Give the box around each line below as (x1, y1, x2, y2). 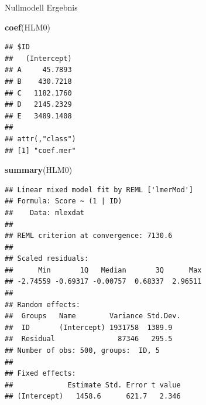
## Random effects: (5, 300, 80, 309)
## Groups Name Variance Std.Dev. (5, 312, 181, 321)
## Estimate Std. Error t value (5, 380, 181, 389)
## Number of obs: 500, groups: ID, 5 (5, 346, 160, 355)
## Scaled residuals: (5, 254, 89, 263)
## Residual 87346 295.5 (5, 335, 173, 343)
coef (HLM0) (5, 21, 50, 33)
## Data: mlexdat (5, 208, 85, 217)
